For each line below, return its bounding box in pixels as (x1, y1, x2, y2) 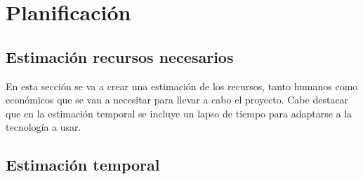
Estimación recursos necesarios (6, 45, 234, 67)
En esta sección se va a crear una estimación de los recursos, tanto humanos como (6, 78, 358, 93)
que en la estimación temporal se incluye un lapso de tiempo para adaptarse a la (6, 106, 352, 120)
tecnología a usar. (6, 120, 81, 134)
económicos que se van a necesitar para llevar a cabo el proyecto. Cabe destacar (6, 92, 349, 107)
